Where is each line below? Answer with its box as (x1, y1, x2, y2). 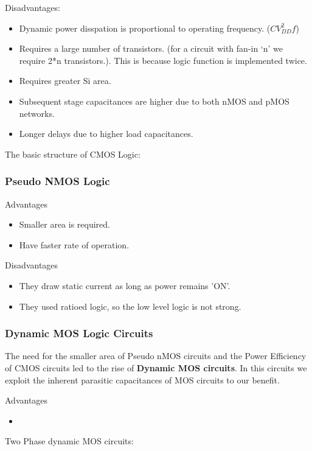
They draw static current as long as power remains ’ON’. (19, 279, 231, 292)
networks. (19, 107, 55, 119)
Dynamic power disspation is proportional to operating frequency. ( (19, 21, 271, 34)
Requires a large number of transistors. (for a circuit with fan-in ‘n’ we (19, 42, 283, 55)
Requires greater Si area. (19, 74, 111, 87)
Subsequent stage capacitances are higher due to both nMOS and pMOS (19, 94, 289, 107)
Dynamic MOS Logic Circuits (5, 326, 153, 341)
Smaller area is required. (19, 218, 110, 231)
